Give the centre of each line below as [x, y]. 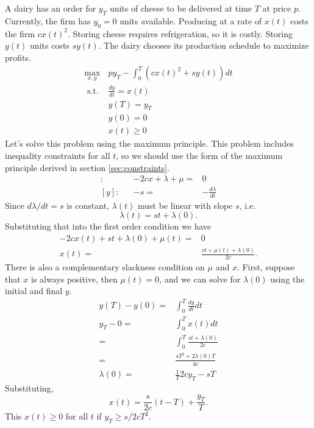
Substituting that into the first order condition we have [108, 226]
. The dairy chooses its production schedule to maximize [204, 45]
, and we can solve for [200, 279]
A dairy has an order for [51, 8]
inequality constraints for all [58, 156]
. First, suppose [266, 267]
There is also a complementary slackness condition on [105, 267]
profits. [18, 57]
